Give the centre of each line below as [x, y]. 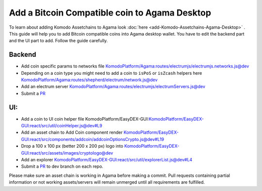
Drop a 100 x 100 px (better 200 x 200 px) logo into [72, 146]
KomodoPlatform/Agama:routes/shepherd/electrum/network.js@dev [89, 80]
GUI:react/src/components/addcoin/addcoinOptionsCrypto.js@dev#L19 [93, 139]
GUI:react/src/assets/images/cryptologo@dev [67, 153]
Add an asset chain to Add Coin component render [72, 132]
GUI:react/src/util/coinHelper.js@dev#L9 [62, 126]
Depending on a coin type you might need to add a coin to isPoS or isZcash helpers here [112, 73]
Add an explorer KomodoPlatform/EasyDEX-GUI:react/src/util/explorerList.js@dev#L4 [107, 160]
